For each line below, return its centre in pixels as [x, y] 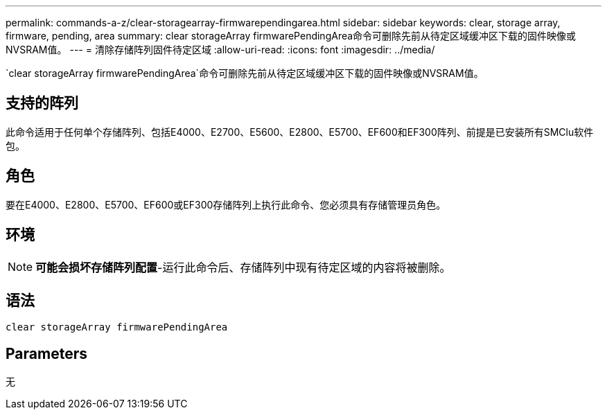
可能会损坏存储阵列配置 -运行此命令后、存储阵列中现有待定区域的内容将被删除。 [243, 267]
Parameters [46, 353]
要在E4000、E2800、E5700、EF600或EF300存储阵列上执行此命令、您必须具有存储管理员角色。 [226, 204]
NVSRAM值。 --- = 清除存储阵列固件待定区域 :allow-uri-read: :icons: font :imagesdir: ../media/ [220, 50]
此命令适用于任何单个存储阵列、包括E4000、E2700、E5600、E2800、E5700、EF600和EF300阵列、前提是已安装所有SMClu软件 [300, 132]
